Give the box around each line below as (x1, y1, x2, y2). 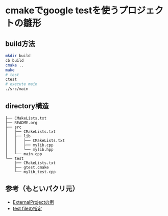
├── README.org (5, 120, 38, 125)
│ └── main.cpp (5, 151, 42, 156)
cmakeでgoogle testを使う (5, 5, 119, 16)
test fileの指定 (12, 205, 42, 211)
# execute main (5, 82, 38, 87)
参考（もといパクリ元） (5, 184, 79, 193)
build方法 (5, 39, 35, 48)
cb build (5, 58, 24, 63)
